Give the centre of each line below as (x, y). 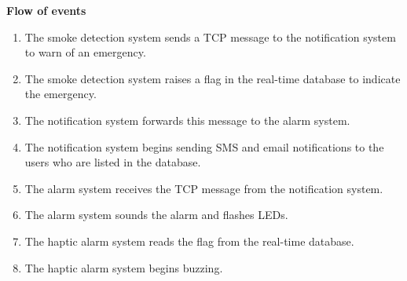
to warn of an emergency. (85, 52)
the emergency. (60, 94)
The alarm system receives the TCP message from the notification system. (204, 188)
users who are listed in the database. (113, 162)
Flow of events (46, 10)
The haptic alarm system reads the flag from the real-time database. (189, 241)
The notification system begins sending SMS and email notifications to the (204, 146)
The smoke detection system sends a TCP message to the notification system (210, 36)
